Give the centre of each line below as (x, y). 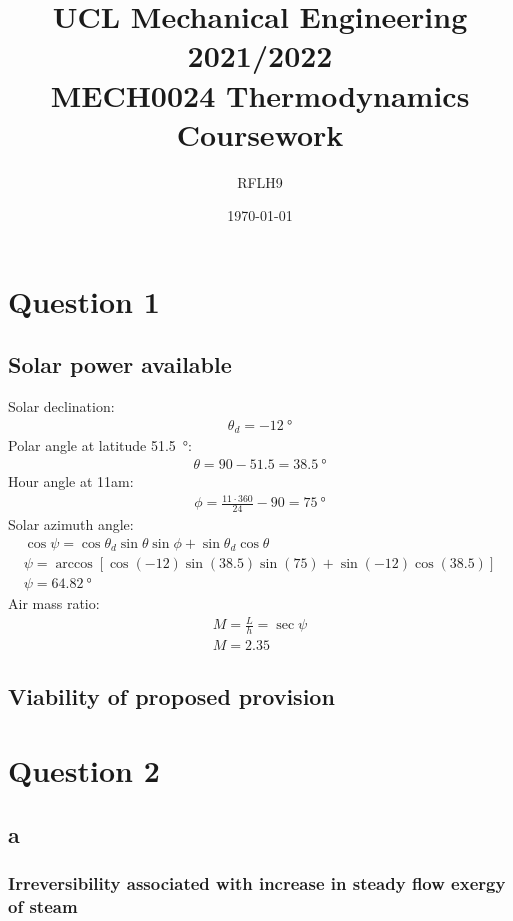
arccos (74, 564)
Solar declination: (61, 406)
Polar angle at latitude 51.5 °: (100, 445)
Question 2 (84, 770)
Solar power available (120, 364)
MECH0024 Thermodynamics (260, 94)
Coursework (260, 133)
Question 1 (84, 300)
